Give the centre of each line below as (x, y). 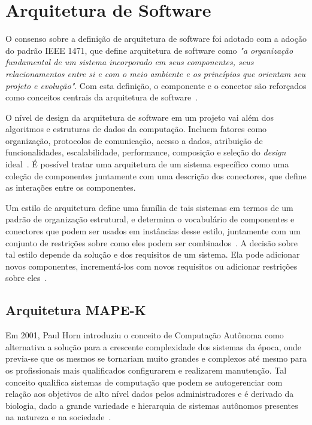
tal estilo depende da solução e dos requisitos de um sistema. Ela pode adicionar (153, 254)
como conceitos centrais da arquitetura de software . (102, 97)
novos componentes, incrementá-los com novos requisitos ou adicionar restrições (152, 266)
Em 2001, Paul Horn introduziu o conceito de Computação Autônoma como (145, 335)
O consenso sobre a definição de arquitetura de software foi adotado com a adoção (156, 39)
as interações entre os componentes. (71, 187)
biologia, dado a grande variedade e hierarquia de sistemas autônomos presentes (152, 405)
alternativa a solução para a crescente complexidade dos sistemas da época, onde (154, 346)
